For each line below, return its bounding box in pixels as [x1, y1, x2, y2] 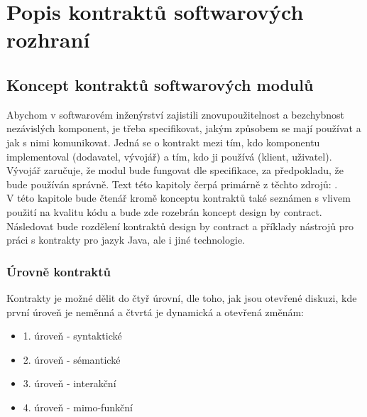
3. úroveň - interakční [23, 376, 116, 391]
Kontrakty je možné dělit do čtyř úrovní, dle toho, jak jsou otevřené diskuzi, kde [6, 290, 357, 305]
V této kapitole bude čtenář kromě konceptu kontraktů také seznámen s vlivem [6, 190, 351, 205]
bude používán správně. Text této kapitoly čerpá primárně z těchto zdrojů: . [6, 176, 338, 191]
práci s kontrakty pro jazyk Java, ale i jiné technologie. [6, 232, 245, 247]
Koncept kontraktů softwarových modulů [6, 73, 314, 95]
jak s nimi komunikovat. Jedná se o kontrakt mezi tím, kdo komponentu [6, 134, 320, 149]
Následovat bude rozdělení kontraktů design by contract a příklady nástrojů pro [6, 218, 354, 233]
